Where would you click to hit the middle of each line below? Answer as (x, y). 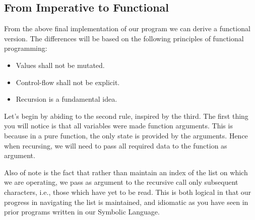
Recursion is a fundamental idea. (67, 99)
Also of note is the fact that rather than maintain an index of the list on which (126, 172)
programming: (26, 48)
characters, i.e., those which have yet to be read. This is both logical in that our (128, 192)
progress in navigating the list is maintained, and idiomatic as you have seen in (126, 202)
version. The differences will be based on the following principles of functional (124, 38)
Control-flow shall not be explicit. (68, 82)
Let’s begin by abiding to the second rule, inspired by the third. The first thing (126, 116)
